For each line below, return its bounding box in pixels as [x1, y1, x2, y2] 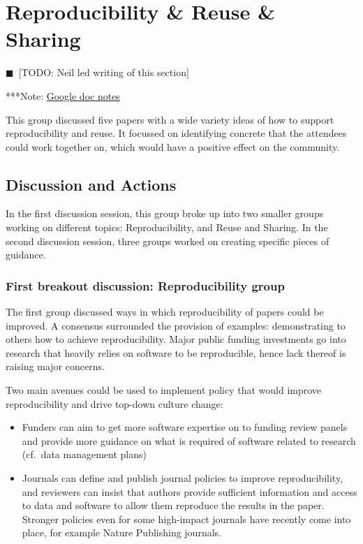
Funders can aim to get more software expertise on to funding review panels [22, 420, 348, 434]
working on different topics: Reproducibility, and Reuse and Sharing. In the [6, 220, 328, 235]
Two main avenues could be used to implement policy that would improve [6, 383, 322, 397]
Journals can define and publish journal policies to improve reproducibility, [22, 471, 343, 485]
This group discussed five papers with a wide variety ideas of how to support [6, 112, 334, 126]
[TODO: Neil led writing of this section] [18, 65, 189, 80]
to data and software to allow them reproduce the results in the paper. [22, 498, 325, 513]
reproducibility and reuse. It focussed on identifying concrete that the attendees [6, 126, 347, 140]
